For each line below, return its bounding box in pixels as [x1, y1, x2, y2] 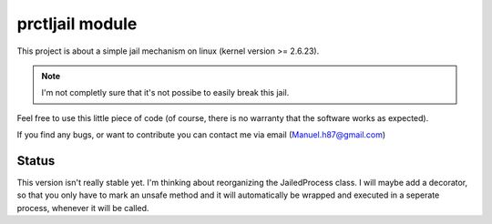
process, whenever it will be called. [16, 202, 149, 213]
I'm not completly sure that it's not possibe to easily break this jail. [41, 87, 290, 98]
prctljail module [16, 14, 138, 34]
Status [16, 153, 56, 168]
